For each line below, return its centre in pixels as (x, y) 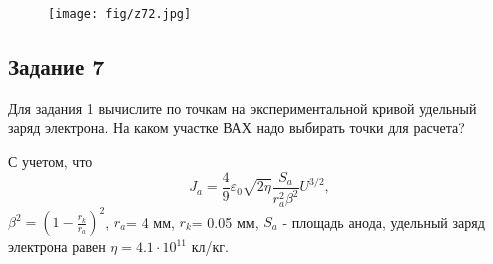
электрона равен (57, 246)
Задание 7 (56, 66)
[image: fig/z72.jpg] (120, 14)
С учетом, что (50, 161)
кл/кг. (210, 246)
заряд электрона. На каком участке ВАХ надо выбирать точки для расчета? (236, 127)
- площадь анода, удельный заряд (383, 221)
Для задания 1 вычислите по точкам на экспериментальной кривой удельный (242, 107)
